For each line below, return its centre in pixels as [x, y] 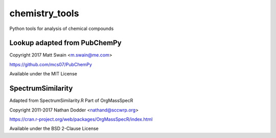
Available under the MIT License [43, 74]
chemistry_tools [44, 13]
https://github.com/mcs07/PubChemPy [51, 64]
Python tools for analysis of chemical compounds [62, 29]
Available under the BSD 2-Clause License [54, 129]
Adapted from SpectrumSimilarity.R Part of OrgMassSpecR [71, 101]
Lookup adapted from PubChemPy [66, 43]
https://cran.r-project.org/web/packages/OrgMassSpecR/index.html [81, 119]
